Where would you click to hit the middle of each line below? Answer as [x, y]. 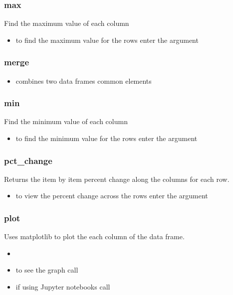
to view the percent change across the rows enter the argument [112, 196]
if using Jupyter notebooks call [63, 287]
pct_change [28, 160]
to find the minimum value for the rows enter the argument [107, 138]
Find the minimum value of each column [66, 121]
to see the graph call [47, 270]
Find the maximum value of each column [67, 23]
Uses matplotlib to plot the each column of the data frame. [94, 236]
